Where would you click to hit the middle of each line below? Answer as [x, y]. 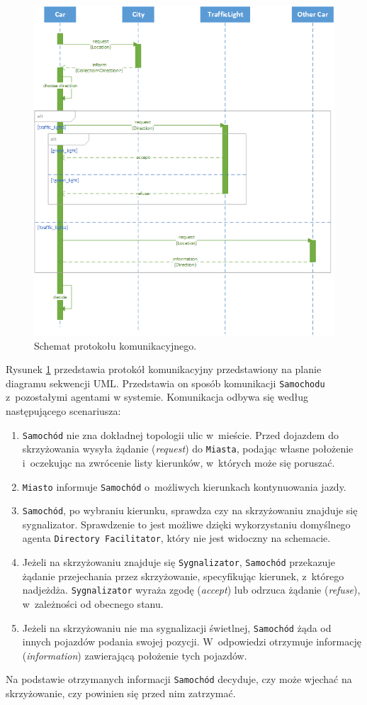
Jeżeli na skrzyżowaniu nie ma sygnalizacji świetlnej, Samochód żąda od [177, 627]
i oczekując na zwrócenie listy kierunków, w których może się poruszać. [179, 462]
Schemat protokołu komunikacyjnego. [115, 345]
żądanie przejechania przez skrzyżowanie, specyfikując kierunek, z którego [183, 576]
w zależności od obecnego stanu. [93, 604]
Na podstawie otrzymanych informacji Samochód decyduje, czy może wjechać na [179, 679]
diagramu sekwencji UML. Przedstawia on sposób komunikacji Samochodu [165, 383]
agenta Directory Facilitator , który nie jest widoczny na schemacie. [176, 538]
